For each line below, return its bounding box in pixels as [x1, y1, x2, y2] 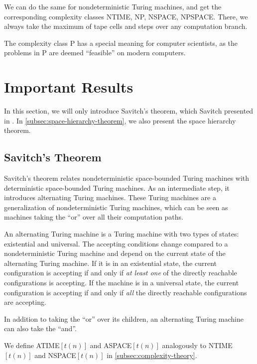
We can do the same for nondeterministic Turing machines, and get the [4, 1, 222, 11]
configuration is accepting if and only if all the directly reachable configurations [4, 287, 247, 297]
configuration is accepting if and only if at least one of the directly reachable [4, 267, 237, 278]
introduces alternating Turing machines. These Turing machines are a [4, 192, 216, 203]
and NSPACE [34, 350, 76, 360]
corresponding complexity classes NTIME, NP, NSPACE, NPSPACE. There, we [4, 11, 248, 21]
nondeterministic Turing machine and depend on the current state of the [4, 248, 226, 258]
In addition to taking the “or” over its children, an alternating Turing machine [4, 313, 244, 324]
